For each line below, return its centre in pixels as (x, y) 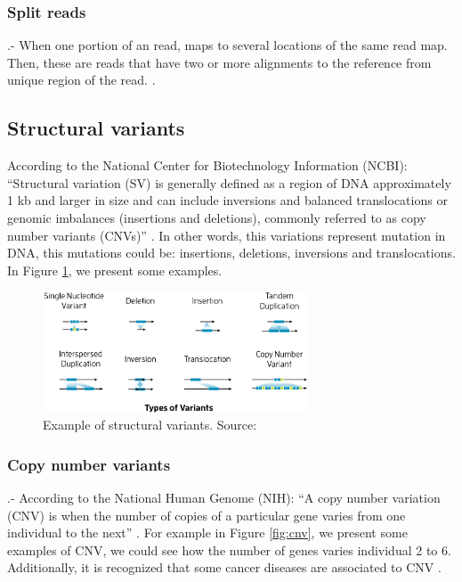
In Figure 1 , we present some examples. (115, 270)
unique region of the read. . (81, 80)
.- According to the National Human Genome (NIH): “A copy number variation (224, 498)
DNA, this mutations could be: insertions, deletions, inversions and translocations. (231, 253)
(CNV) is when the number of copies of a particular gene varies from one (207, 515)
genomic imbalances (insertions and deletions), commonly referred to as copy (217, 217)
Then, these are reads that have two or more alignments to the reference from (219, 62)
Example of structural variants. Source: (150, 425)
